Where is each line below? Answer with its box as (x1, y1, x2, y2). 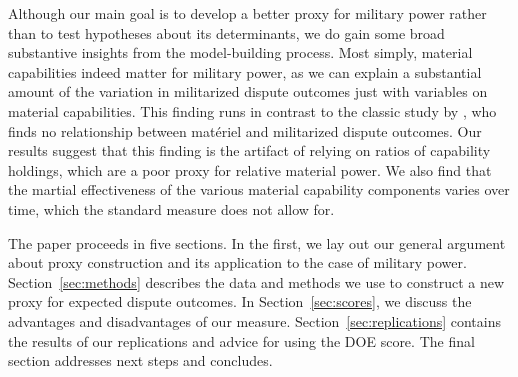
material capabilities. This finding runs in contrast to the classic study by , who (8, 100, 497, 121)
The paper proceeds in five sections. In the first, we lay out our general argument (8, 232, 506, 253)
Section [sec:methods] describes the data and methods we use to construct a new (8, 271, 505, 292)
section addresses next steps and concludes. (8, 350, 273, 371)
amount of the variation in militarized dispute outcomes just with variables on (8, 81, 488, 102)
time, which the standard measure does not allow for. (8, 198, 335, 219)
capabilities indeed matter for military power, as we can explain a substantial (8, 61, 482, 82)
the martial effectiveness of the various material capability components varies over (8, 179, 510, 200)
